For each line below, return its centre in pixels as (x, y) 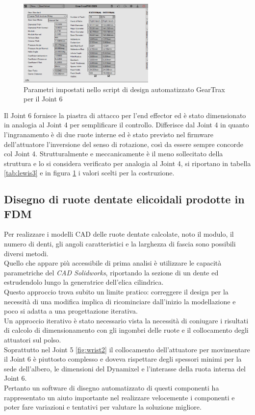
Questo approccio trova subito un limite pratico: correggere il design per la (116, 292)
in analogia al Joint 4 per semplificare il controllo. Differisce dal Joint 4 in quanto (127, 125)
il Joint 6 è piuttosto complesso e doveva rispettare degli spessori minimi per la (123, 359)
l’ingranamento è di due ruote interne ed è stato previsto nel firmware (109, 134)
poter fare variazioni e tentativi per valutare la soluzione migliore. (103, 407)
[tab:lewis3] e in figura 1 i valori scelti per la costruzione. (89, 173)
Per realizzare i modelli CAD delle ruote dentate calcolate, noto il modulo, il (119, 234)
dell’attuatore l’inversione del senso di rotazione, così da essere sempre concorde (124, 144)
